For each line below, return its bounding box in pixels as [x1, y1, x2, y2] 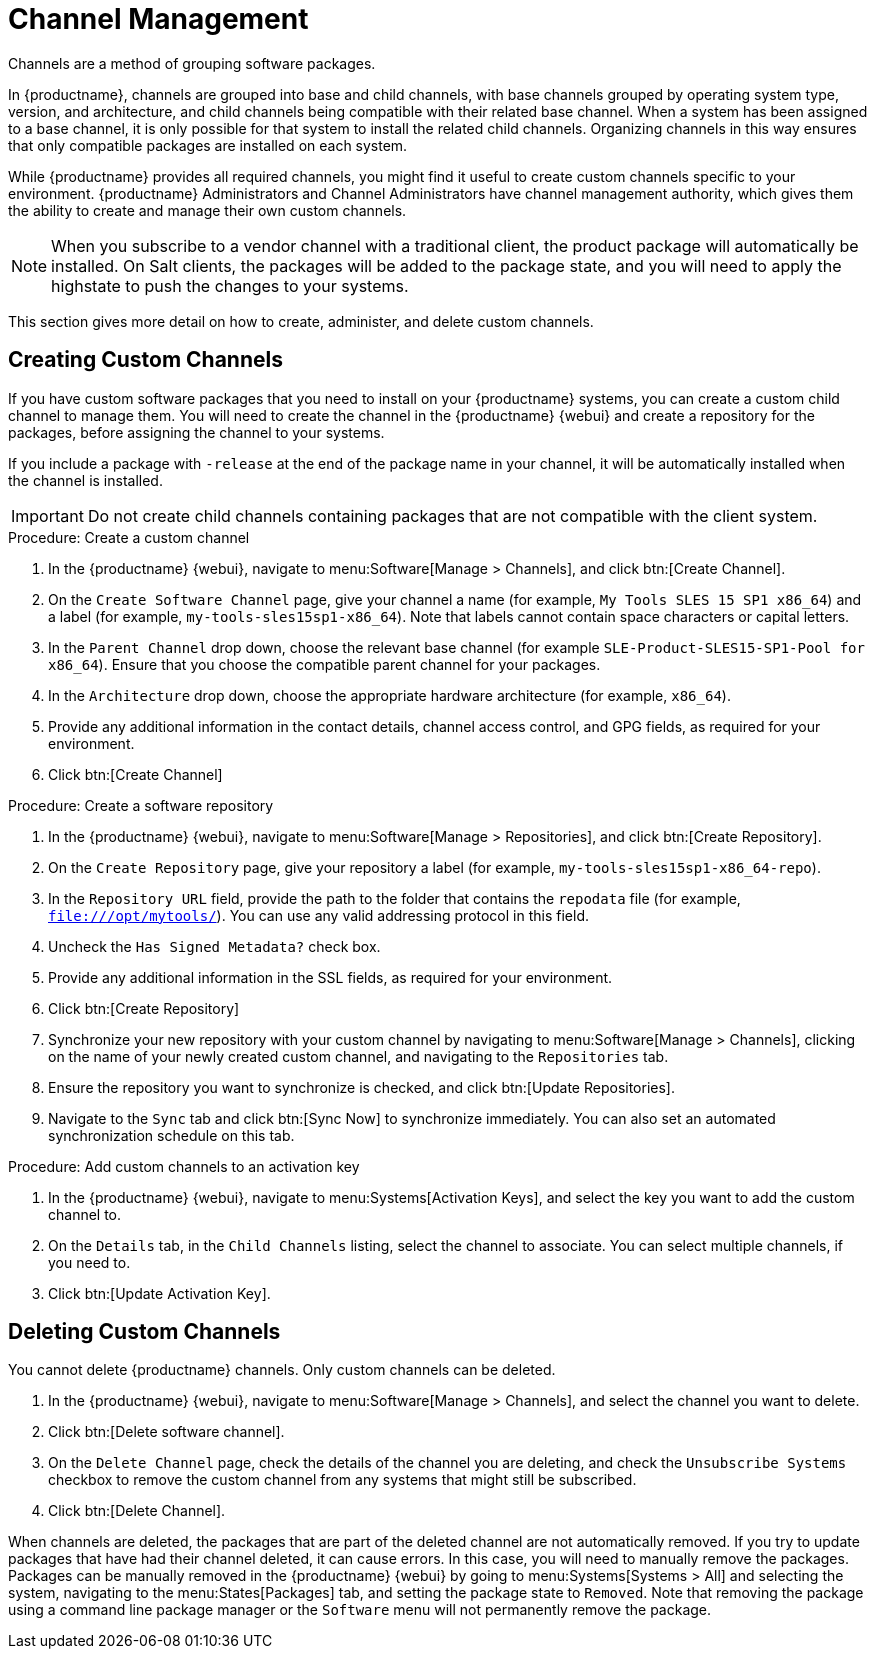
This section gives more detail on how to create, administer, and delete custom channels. [8, 312, 594, 330]
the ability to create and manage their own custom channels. [8, 201, 407, 219]
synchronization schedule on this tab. [48, 1126, 295, 1144]
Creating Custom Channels [8, 347, 283, 373]
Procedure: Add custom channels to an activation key [8, 1157, 360, 1175]
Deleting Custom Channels [8, 1319, 281, 1345]
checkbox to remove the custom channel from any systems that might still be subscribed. [48, 1471, 637, 1489]
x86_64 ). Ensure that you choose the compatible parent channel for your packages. [48, 655, 601, 673]
